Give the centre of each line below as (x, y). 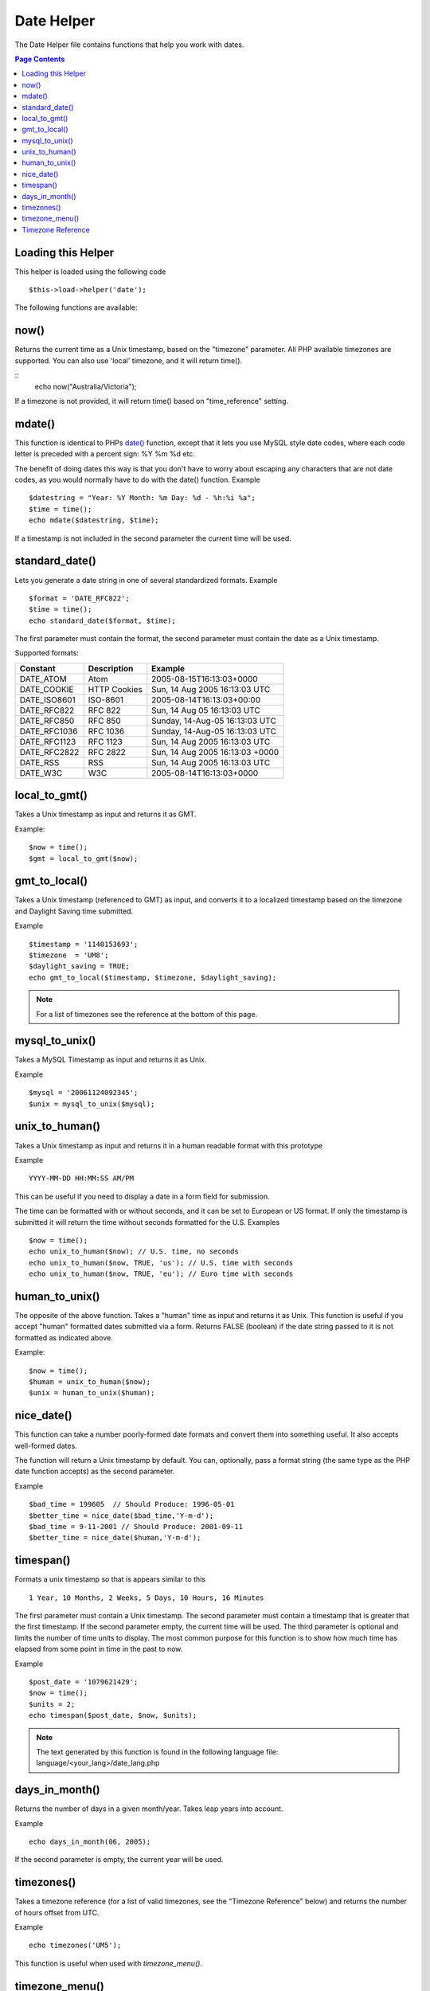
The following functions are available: (76, 307)
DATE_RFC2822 (49, 752)
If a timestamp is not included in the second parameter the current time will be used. (153, 538)
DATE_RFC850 (47, 721)
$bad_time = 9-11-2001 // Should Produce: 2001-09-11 (136, 1526)
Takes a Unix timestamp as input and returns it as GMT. (106, 814)
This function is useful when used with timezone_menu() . (109, 1963)
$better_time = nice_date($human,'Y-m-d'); (115, 1538)
